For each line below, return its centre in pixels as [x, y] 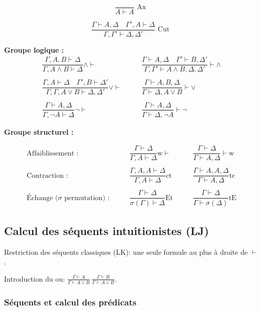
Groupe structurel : [39, 131]
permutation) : [87, 198]
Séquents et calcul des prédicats [70, 302]
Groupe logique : [34, 49]
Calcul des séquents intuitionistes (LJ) [106, 230]
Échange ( [42, 198]
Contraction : [47, 176]
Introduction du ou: [35, 278]
